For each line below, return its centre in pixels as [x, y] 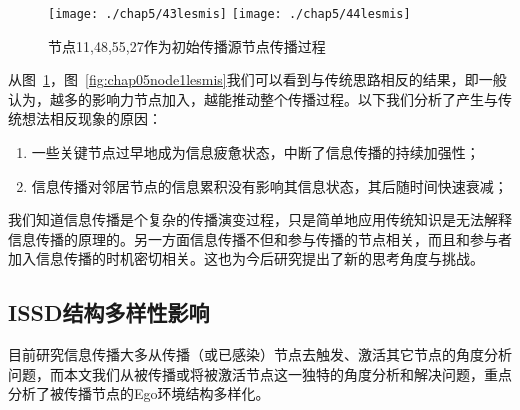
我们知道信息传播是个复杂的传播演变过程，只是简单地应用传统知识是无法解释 [260, 219]
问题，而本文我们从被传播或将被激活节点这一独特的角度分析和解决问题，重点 [260, 373]
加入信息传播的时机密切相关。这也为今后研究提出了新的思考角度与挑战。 [246, 258]
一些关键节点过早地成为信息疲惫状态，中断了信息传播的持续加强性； [255, 152]
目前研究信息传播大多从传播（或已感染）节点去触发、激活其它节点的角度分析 [260, 354]
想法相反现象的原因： [91, 118]
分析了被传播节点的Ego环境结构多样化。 [139, 393]
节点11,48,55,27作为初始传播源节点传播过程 [187, 45]
